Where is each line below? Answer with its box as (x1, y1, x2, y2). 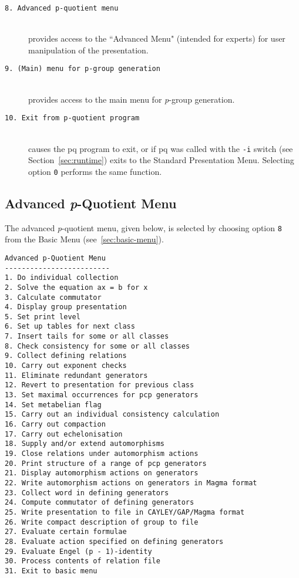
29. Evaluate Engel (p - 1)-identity (5, 547, 152, 556)
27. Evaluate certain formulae (5, 528, 127, 536)
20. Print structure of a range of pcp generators (5, 459, 207, 468)
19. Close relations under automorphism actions (5, 449, 199, 458)
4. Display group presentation (5, 303, 127, 312)
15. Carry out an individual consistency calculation (5, 410, 220, 419)
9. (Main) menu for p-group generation (5, 65, 160, 73)
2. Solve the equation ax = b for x (5, 283, 148, 292)
